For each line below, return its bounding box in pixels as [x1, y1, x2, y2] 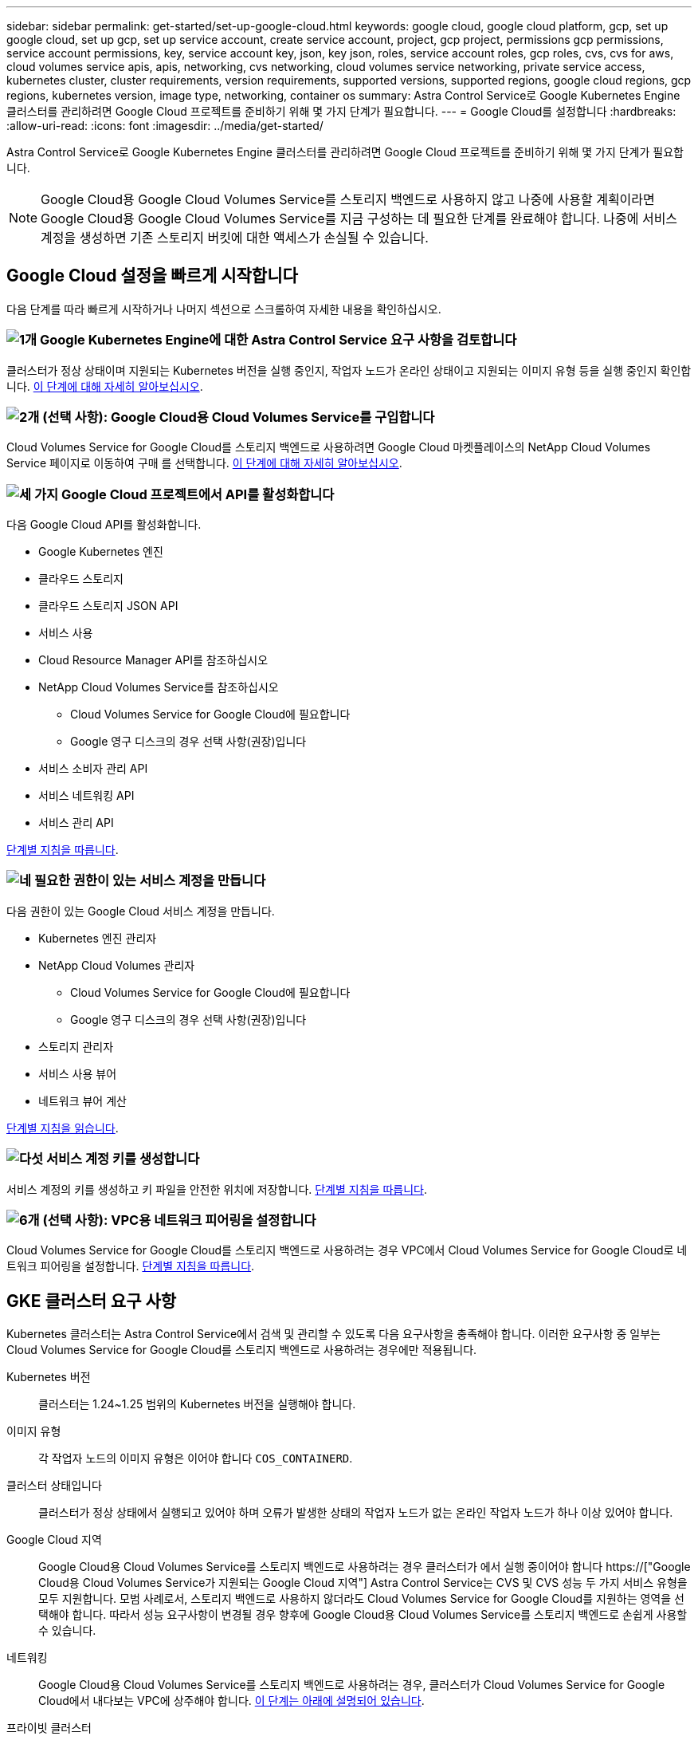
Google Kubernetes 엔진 [38, 545, 163, 559]
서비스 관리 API [38, 816, 114, 830]
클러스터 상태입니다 [6, 1478, 102, 1493]
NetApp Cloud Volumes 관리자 [38, 958, 195, 972]
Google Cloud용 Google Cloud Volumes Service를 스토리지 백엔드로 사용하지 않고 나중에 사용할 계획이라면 [41, 191, 655, 207]
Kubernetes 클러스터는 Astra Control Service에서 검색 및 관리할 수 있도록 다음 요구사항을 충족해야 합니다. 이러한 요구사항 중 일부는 [6, 1327, 661, 1341]
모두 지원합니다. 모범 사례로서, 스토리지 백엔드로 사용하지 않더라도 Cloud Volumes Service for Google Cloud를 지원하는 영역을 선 [38, 1592, 684, 1606]
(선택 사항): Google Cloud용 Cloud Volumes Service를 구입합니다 [42, 408, 435, 425]
